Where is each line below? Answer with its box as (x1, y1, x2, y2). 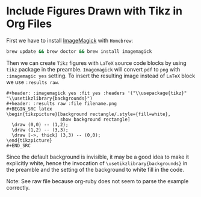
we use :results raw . (6, 78, 60, 85)
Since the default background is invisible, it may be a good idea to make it (6, 153, 190, 160)
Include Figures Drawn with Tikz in (6, 4, 182, 18)
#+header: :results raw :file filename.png (6, 100, 117, 106)
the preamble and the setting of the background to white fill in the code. (6, 166, 185, 173)
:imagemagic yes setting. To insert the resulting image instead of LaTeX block (6, 72, 196, 79)
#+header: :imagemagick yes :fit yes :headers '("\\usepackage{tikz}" (6, 90, 187, 96)
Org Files (6, 17, 52, 31)
